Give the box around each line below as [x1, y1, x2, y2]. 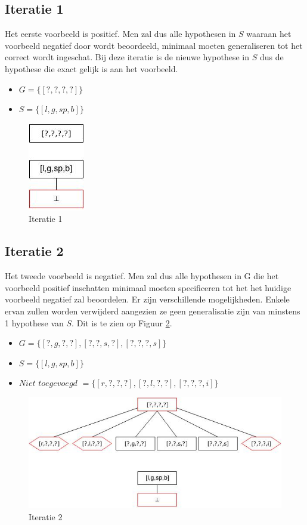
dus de [259, 51, 284, 63]
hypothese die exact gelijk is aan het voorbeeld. [5, 62, 178, 75]
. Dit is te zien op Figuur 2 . [72, 316, 172, 329]
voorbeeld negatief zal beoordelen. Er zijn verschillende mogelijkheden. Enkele [5, 293, 290, 305]
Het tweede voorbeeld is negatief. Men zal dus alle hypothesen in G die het [5, 270, 279, 282]
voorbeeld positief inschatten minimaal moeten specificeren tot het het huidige [5, 281, 292, 294]
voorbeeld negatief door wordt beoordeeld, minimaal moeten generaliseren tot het [5, 39, 303, 51]
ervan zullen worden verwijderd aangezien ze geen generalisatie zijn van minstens [5, 304, 300, 317]
